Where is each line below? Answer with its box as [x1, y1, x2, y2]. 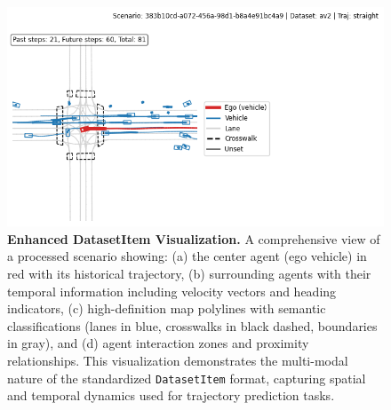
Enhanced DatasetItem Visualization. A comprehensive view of [7, 229, 380, 248]
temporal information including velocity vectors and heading [7, 281, 337, 300]
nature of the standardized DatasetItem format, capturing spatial [7, 368, 366, 387]
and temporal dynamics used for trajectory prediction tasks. [7, 386, 335, 405]
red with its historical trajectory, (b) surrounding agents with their [7, 264, 371, 282]
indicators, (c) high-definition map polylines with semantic [7, 299, 326, 318]
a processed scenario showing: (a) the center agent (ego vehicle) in [7, 247, 367, 265]
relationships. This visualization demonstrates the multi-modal [7, 351, 348, 369]
